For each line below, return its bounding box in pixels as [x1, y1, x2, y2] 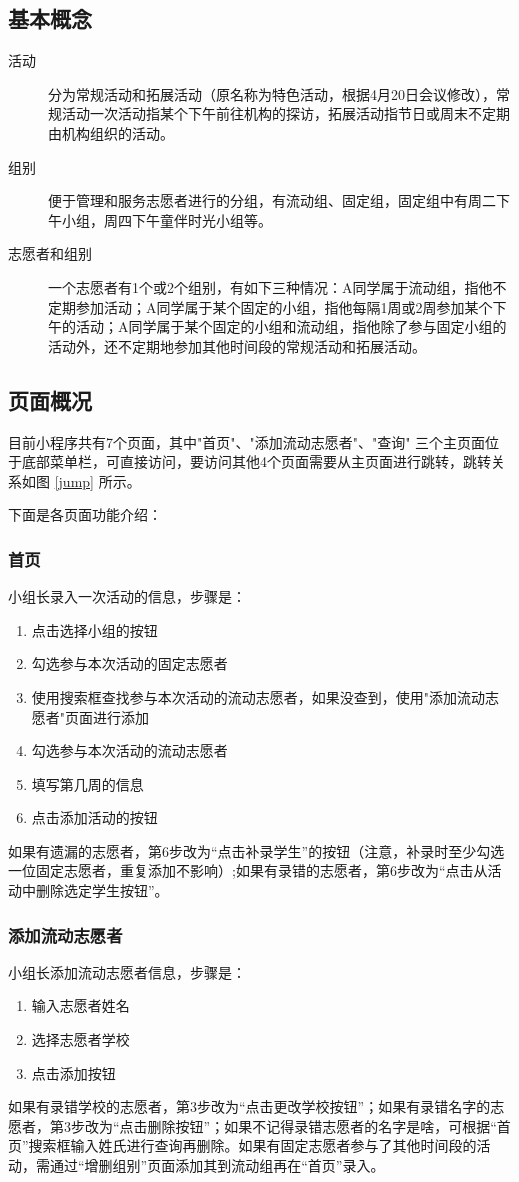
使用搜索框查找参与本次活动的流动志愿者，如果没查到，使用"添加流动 [31, 686, 486, 707]
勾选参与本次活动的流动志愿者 [31, 740, 228, 761]
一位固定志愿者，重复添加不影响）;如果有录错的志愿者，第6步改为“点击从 [8, 860, 488, 881]
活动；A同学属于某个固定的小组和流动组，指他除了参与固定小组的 [75, 316, 507, 337]
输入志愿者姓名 [31, 995, 130, 1016]
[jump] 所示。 [54, 470, 141, 491]
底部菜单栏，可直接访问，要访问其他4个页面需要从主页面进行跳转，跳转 [21, 451, 491, 472]
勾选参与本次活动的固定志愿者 [31, 653, 228, 674]
